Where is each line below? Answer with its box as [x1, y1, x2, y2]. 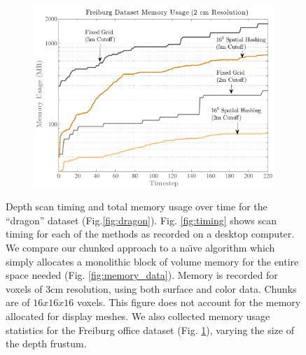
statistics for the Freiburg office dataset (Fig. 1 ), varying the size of [6, 322, 294, 337]
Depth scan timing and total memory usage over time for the [6, 199, 267, 214]
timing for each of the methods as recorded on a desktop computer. [6, 226, 295, 241]
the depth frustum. [6, 336, 87, 351]
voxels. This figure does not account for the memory [77, 295, 301, 310]
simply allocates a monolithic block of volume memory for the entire [6, 254, 299, 268]
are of [6, 295, 30, 310]
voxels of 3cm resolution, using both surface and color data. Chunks [6, 281, 297, 296]
